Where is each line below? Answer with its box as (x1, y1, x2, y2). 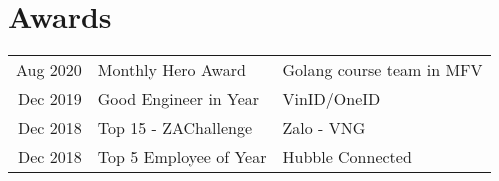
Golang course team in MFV (282, 58, 483, 82)
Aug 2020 (16, 58, 82, 82)
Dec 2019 (18, 87, 82, 111)
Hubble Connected (282, 145, 412, 169)
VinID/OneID (282, 87, 381, 111)
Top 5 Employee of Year (97, 145, 267, 169)
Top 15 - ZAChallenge (97, 116, 252, 140)
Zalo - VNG (282, 116, 366, 140)
